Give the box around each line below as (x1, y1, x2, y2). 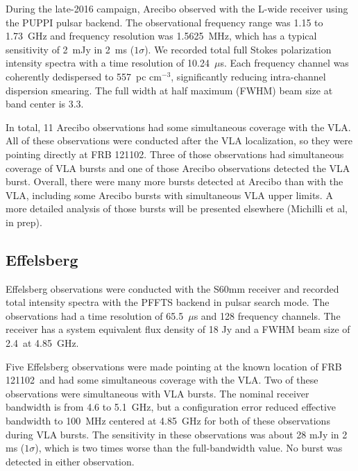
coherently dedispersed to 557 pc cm (6, 69, 162, 83)
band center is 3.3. (6, 96, 84, 111)
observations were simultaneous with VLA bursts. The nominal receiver (6, 386, 309, 400)
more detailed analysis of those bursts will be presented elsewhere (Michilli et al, (6, 201, 348, 216)
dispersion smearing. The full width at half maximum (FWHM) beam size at (6, 83, 333, 97)
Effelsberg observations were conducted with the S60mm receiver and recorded (6, 281, 339, 296)
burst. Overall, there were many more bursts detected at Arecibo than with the (6, 174, 343, 189)
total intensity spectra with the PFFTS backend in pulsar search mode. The (6, 295, 330, 309)
